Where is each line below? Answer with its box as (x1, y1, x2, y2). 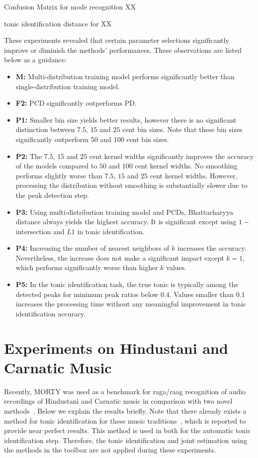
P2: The (15, 151, 42, 161)
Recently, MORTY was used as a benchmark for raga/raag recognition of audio (4, 386, 246, 396)
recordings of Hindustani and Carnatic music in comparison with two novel (4, 396, 233, 406)
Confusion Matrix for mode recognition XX (4, 1, 136, 11)
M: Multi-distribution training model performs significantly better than (15, 71, 235, 81)
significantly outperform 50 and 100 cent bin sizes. (15, 134, 169, 144)
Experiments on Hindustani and (4, 337, 228, 358)
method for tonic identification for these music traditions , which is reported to (4, 415, 246, 426)
